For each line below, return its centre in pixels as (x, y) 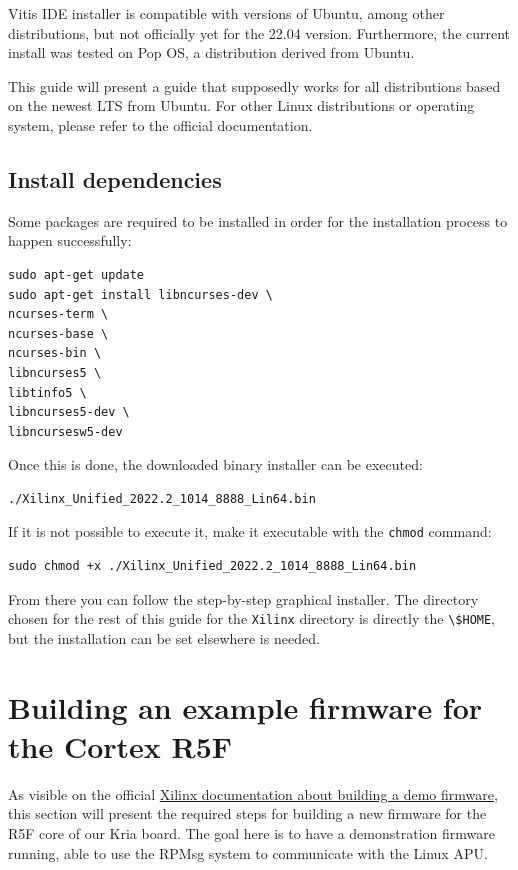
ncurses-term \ (58, 314)
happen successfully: (70, 240)
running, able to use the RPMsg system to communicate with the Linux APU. (248, 852)
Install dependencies (115, 178)
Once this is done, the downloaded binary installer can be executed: (215, 464)
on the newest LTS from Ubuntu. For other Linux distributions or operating (241, 105)
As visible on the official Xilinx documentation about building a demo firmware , (253, 793)
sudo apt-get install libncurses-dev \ (140, 294)
